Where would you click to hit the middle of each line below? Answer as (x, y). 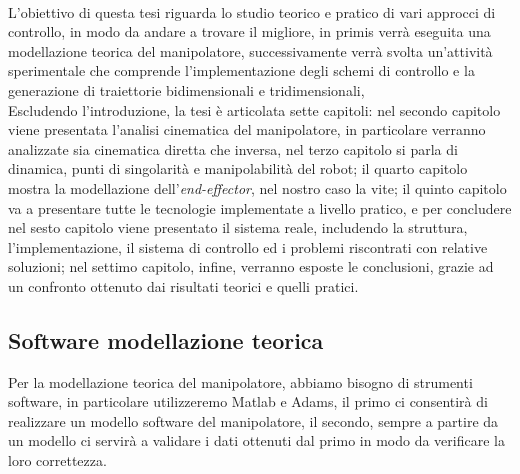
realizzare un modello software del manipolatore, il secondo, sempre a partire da (253, 420)
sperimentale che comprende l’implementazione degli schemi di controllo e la (241, 70)
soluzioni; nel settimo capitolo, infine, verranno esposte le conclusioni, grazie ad (251, 266)
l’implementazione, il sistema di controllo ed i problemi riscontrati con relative (248, 246)
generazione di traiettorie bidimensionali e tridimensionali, (186, 89)
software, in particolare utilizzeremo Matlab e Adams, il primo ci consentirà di (248, 401)
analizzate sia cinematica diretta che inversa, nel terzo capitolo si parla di (233, 148)
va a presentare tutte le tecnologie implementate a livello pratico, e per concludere (260, 207)
